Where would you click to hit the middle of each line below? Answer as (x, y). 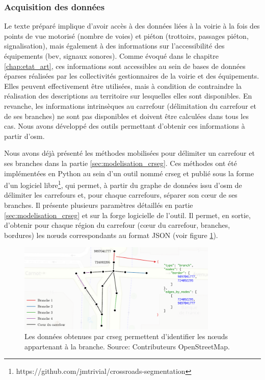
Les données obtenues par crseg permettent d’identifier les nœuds (126, 336)
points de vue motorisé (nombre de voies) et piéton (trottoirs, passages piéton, (126, 35)
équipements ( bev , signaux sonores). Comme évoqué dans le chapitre (111, 56)
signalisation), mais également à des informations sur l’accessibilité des (114, 46)
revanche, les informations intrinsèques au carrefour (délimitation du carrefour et (130, 105)
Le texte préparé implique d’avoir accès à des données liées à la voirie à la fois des (132, 26)
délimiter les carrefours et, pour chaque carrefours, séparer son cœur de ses (121, 195)
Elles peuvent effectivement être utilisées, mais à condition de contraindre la (123, 86)
